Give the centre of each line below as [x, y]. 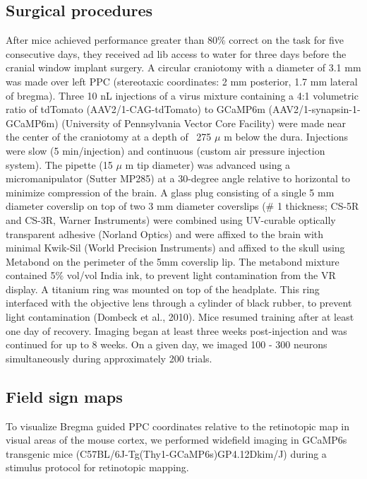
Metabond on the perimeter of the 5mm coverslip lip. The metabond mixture [173, 261]
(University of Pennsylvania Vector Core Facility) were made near [204, 123]
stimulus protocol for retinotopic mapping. [97, 467]
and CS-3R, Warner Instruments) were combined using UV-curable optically [171, 219]
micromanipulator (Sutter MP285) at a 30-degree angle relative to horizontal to [178, 178]
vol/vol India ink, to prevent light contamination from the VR [201, 275]
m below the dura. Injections [286, 137]
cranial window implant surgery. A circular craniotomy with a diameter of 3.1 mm [183, 67]
